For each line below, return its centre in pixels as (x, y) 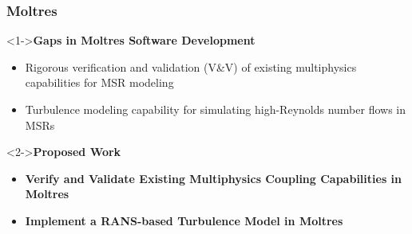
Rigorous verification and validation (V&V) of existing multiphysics (191, 66)
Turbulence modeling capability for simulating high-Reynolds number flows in (216, 109)
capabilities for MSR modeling (99, 82)
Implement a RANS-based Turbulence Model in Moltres (184, 220)
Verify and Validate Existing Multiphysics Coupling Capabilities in (214, 178)
